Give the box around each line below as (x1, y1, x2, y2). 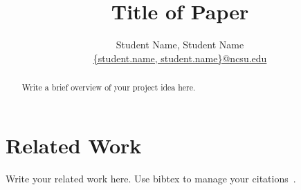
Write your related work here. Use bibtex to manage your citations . (6, 171, 296, 185)
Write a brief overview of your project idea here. (21, 82, 196, 93)
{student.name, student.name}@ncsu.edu (93, 50, 267, 65)
